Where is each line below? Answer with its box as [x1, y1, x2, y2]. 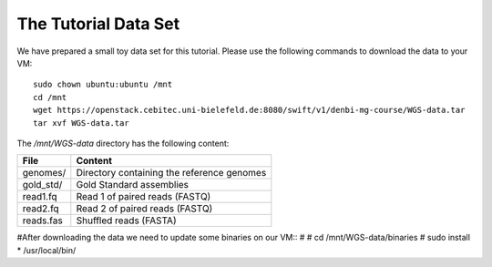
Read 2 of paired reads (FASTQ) [76, 202, 213, 215]
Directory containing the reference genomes [76, 167, 267, 180]
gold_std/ [22, 179, 63, 191]
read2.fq [22, 202, 59, 215]
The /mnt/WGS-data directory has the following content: [16, 138, 230, 149]
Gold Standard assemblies [76, 179, 190, 191]
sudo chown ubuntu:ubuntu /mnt [33, 79, 173, 90]
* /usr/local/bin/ [16, 244, 77, 255]
